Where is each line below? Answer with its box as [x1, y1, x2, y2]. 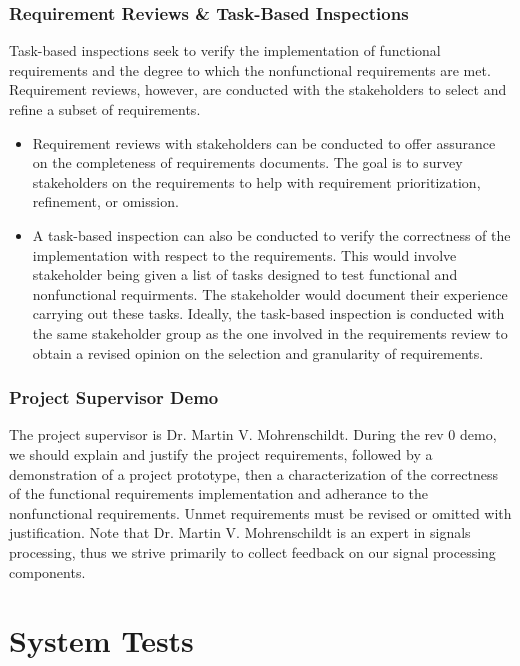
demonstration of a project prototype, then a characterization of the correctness [9, 463, 498, 484]
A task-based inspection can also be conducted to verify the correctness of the [32, 224, 511, 245]
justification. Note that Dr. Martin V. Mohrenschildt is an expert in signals [9, 522, 471, 543]
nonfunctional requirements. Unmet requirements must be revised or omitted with [9, 502, 512, 523]
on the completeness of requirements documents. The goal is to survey [32, 152, 463, 173]
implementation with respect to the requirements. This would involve [32, 244, 457, 265]
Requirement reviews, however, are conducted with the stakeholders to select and [9, 79, 507, 100]
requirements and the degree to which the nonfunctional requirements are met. [9, 59, 491, 80]
